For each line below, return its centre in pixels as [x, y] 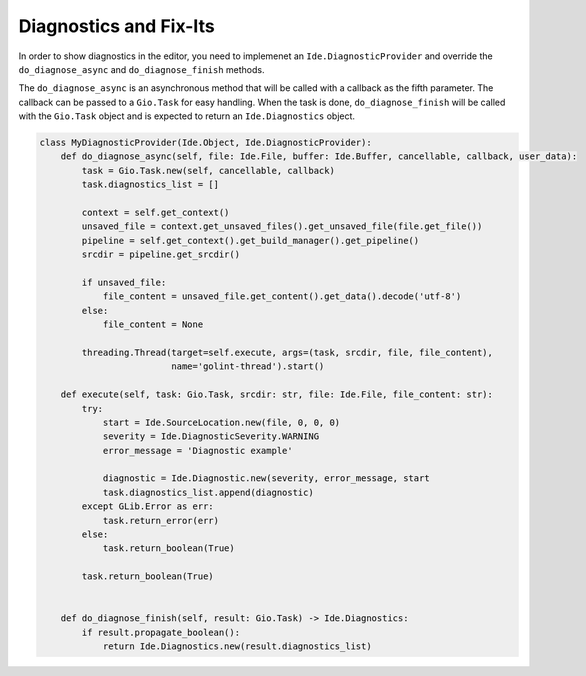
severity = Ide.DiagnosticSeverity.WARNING [211, 436]
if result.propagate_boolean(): [160, 632]
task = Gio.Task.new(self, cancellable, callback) [208, 170]
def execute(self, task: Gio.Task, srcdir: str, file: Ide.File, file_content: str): [277, 394]
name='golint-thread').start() [248, 366]
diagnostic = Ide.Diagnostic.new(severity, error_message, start [266, 478]
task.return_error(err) [161, 520]
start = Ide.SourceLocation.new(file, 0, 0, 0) [221, 422]
